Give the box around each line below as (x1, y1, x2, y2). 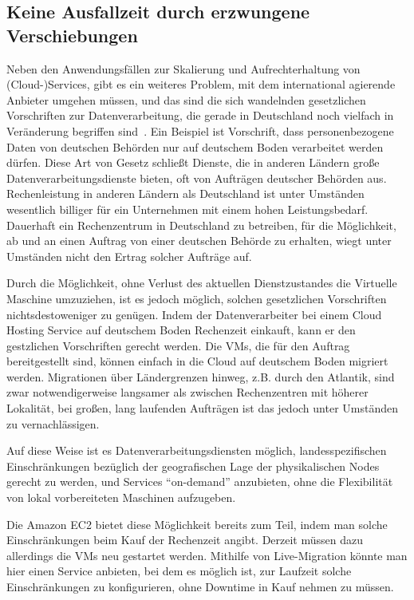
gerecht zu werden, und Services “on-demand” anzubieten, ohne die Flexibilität (6, 473, 393, 490)
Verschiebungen (6, 22, 138, 47)
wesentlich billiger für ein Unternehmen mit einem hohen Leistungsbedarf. (6, 200, 369, 217)
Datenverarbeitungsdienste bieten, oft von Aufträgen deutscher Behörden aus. (6, 169, 387, 186)
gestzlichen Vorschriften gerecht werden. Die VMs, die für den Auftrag (6, 337, 350, 353)
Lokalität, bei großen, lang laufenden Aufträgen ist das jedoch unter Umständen (6, 400, 398, 416)
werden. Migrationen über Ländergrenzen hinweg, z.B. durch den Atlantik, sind (6, 368, 395, 385)
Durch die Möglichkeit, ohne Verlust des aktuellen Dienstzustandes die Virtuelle (6, 274, 397, 291)
